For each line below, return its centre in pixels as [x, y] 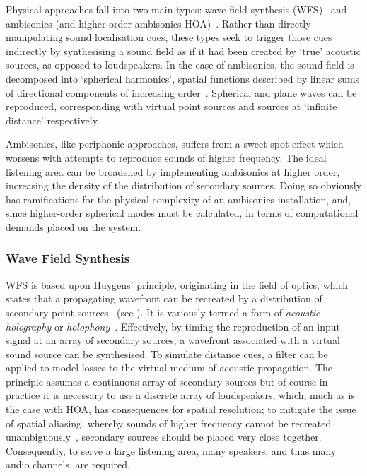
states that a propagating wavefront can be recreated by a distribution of [164, 298]
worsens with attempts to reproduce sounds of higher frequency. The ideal [166, 157]
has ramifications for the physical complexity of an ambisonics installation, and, [179, 199]
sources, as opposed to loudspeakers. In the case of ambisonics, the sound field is [180, 65]
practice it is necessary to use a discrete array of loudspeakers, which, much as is [180, 395]
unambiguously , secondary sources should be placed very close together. [164, 437]
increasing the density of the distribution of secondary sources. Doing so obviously [184, 185]
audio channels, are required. [68, 464]
